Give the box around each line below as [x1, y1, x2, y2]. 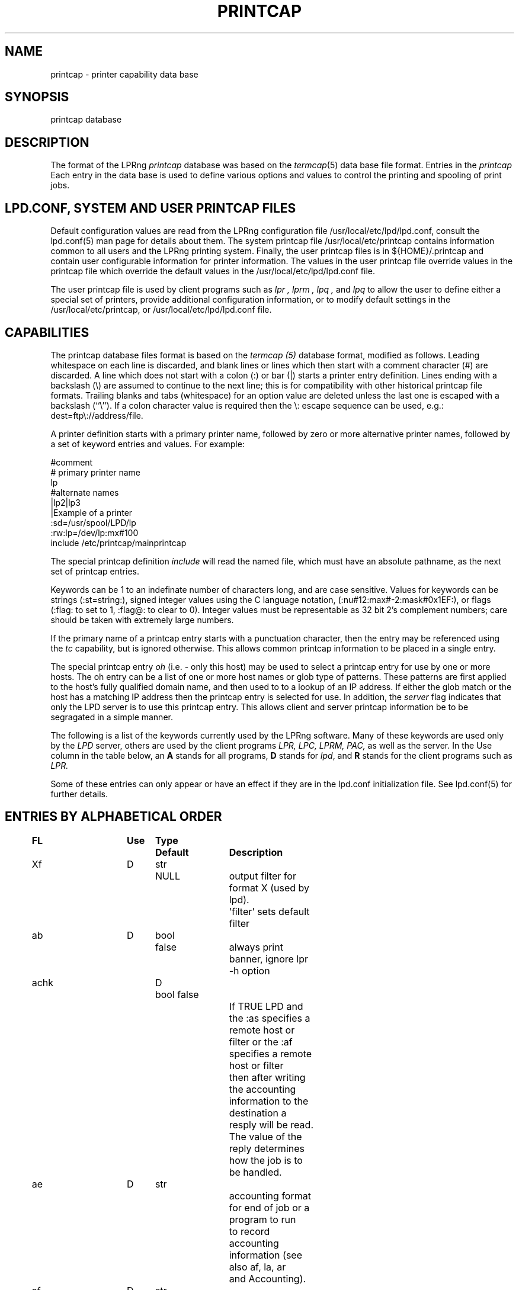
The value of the [229, 1130, 302, 1143]
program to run [229, 1213, 296, 1225]
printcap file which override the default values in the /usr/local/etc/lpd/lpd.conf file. [50, 266, 376, 277]
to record [229, 1225, 270, 1237]
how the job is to [229, 1154, 303, 1166]
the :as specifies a [229, 1012, 310, 1024]
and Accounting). [229, 1272, 306, 1285]
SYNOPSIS [5, 89, 69, 105]
